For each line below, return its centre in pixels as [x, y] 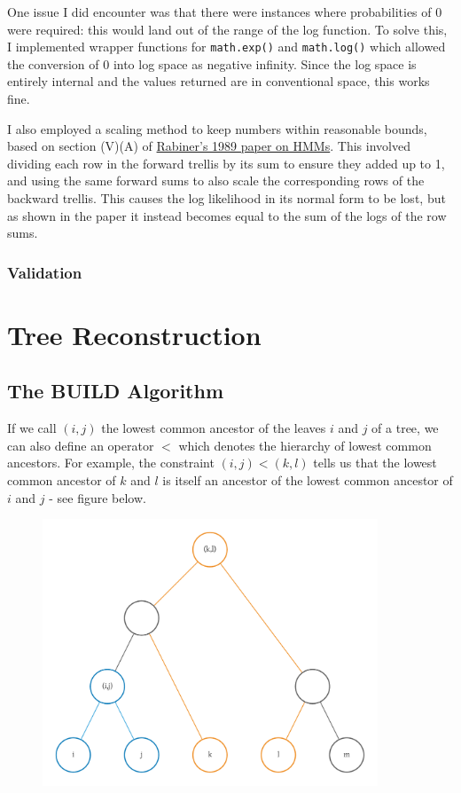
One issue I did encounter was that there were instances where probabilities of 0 [225, 12]
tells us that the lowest [375, 463]
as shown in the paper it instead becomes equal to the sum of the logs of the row [227, 215]
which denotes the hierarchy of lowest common [305, 445]
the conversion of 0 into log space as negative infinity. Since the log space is [212, 63]
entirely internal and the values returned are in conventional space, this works [219, 81]
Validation [45, 272]
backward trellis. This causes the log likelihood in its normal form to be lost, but [227, 198]
